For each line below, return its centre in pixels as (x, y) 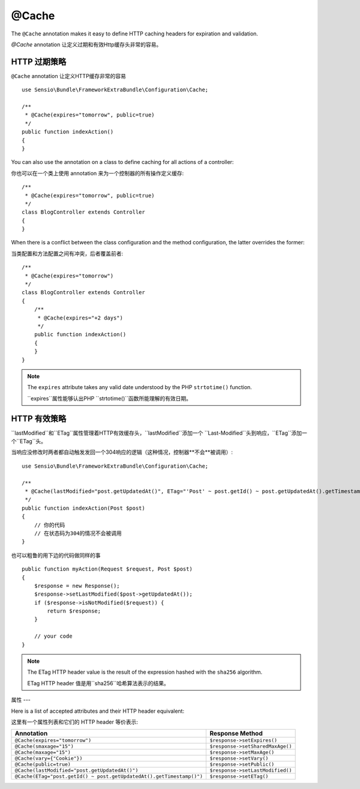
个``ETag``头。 (28, 441)
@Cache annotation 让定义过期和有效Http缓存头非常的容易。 (86, 44)
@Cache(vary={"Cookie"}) (49, 759)
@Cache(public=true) (43, 765)
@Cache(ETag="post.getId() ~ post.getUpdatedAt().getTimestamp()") (109, 777)
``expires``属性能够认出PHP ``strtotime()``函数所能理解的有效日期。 (109, 398)
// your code (53, 636)
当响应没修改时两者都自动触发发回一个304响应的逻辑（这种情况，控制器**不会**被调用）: (122, 452)
